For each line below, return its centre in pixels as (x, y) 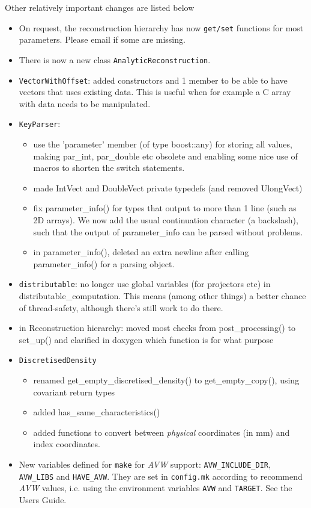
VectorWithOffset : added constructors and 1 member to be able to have (153, 80)
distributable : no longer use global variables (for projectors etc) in (145, 284)
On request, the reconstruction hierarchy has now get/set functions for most (161, 27)
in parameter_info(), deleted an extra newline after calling (141, 252)
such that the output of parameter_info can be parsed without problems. (168, 231)
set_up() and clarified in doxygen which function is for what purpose (146, 339)
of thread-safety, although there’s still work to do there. (121, 307)
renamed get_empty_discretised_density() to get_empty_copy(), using (166, 380)
